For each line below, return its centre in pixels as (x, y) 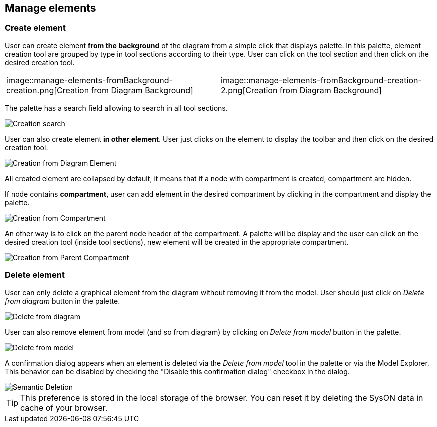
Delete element (35, 275)
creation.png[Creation (48, 90)
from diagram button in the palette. (63, 301)
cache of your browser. (64, 408)
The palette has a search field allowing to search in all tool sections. (116, 108)
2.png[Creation (249, 90)
